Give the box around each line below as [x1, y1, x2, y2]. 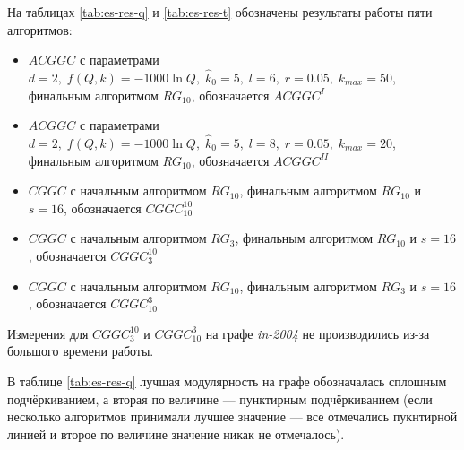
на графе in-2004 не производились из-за [205, 324, 430, 342]
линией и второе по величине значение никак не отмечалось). [7, 424, 345, 443]
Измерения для [7, 324, 89, 342]
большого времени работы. [7, 342, 154, 360]
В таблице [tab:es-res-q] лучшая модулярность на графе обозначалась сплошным [7, 371, 447, 390]
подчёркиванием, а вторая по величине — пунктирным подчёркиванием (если [7, 389, 433, 408]
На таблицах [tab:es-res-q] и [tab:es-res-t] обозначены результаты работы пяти [7, 3, 433, 21]
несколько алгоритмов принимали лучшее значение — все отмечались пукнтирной [7, 407, 458, 426]
